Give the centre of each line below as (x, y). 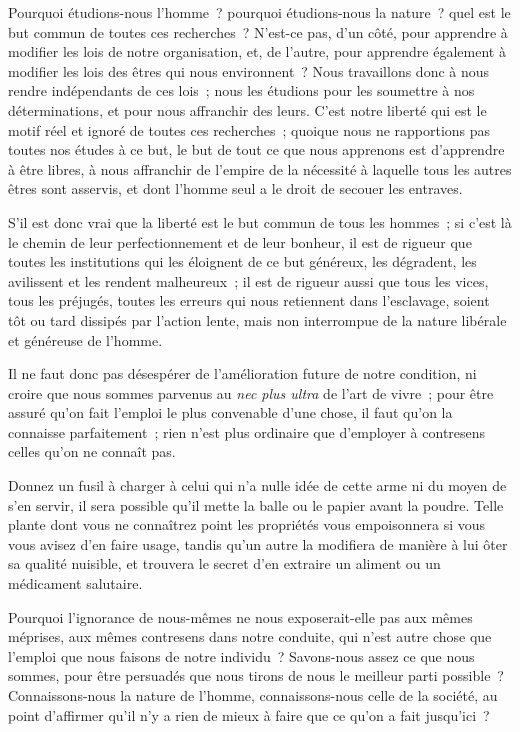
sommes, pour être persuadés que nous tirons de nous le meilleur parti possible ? (256, 675)
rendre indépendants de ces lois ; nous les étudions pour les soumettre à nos (241, 90)
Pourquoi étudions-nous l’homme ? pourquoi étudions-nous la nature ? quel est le (259, 12)
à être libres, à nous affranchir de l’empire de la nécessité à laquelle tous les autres (260, 168)
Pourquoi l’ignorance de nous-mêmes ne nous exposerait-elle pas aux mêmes (240, 616)
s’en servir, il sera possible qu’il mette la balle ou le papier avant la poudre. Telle (256, 504)
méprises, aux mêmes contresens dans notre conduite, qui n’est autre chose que (250, 636)
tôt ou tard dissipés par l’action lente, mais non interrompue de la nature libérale (257, 319)
